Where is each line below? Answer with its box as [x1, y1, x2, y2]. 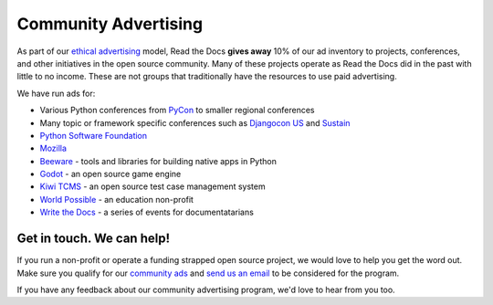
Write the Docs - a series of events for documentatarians [39, 206, 255, 218]
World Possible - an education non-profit [39, 194, 194, 205]
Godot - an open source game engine [39, 169, 182, 180]
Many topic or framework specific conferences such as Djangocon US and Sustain [39, 117, 351, 128]
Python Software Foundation [39, 130, 148, 141]
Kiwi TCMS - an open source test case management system [39, 181, 266, 192]
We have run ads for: [16, 88, 96, 99]
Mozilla [39, 142, 68, 154]
